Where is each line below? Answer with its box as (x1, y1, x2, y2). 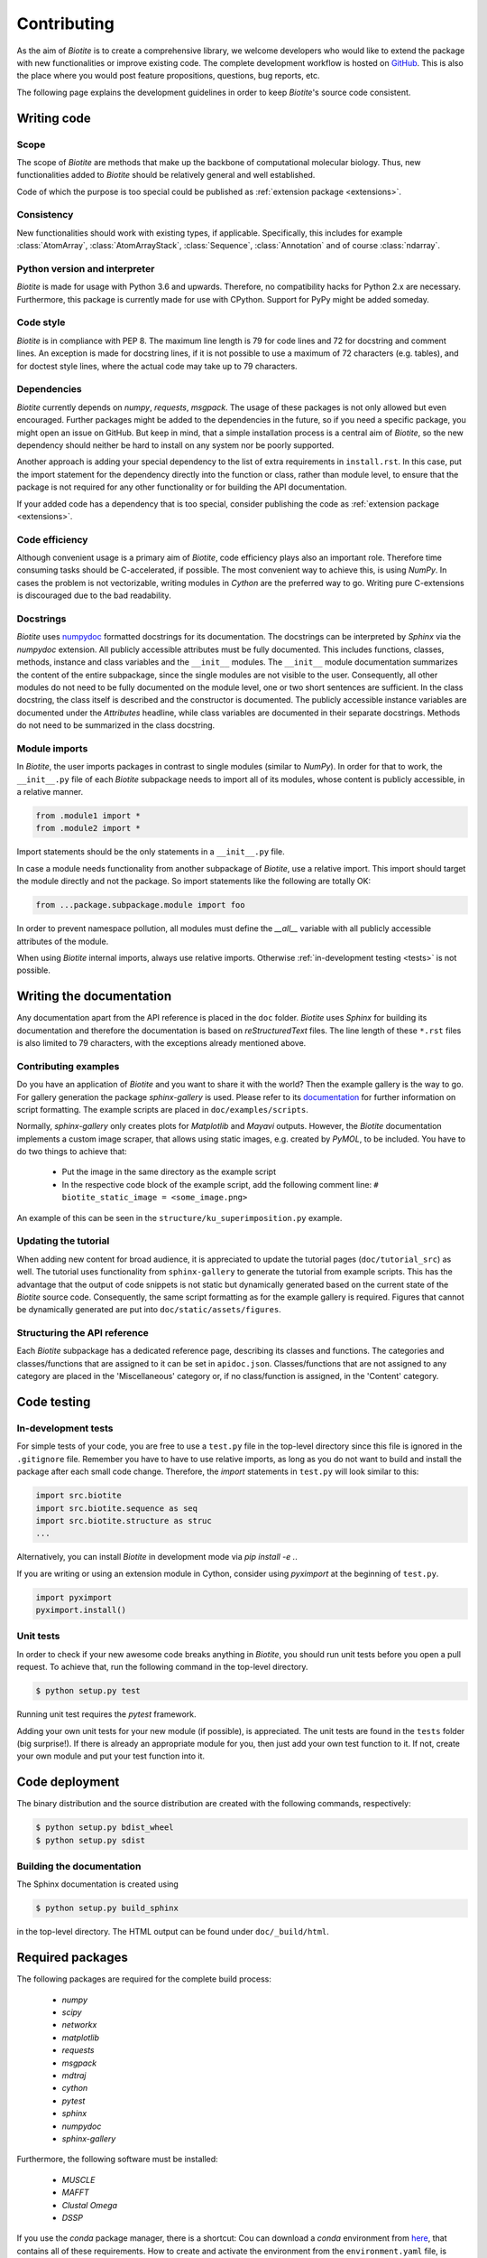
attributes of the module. (16, 936, 109, 947)
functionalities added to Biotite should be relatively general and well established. (16, 170, 316, 181)
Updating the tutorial (16, 1235, 110, 1247)
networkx (61, 2020, 97, 2030)
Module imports (16, 742, 88, 754)
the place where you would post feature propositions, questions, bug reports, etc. (16, 70, 320, 81)
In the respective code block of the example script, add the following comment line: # (61, 1179, 379, 1190)
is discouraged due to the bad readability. (16, 590, 171, 601)
